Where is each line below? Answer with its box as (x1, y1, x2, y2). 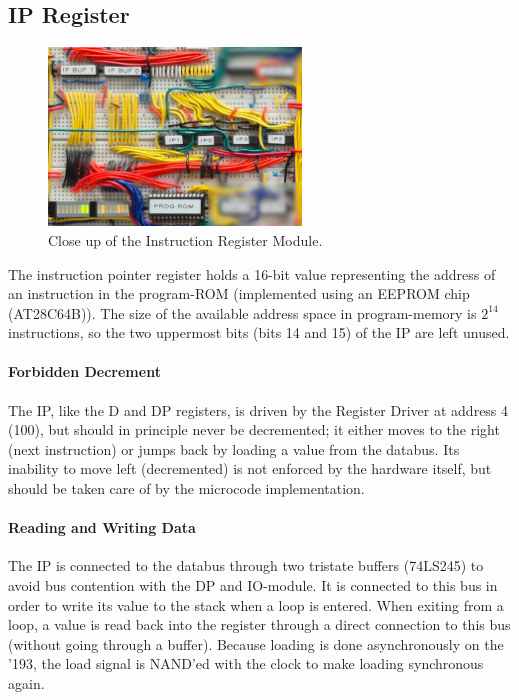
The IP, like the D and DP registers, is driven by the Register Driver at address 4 (8, 399, 509, 420)
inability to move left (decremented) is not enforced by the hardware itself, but (8, 458, 492, 479)
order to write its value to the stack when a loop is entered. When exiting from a (8, 594, 504, 615)
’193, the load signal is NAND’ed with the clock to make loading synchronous (8, 653, 484, 674)
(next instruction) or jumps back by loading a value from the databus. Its (8, 438, 460, 459)
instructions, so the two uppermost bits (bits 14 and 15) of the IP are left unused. (8, 322, 510, 343)
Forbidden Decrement (8, 361, 161, 382)
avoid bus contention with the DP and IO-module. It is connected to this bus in (8, 575, 498, 596)
